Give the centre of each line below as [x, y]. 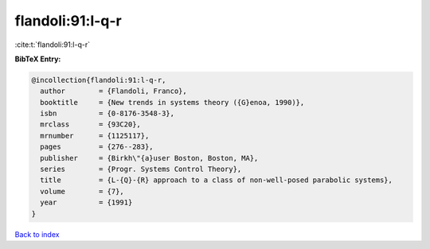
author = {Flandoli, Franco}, [113, 91]
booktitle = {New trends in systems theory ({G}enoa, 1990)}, [172, 102]
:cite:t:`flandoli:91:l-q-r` [53, 45]
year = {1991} [86, 202]
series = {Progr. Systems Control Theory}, [141, 169]
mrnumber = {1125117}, [95, 136]
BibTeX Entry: [38, 59]
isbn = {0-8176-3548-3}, [107, 114]
